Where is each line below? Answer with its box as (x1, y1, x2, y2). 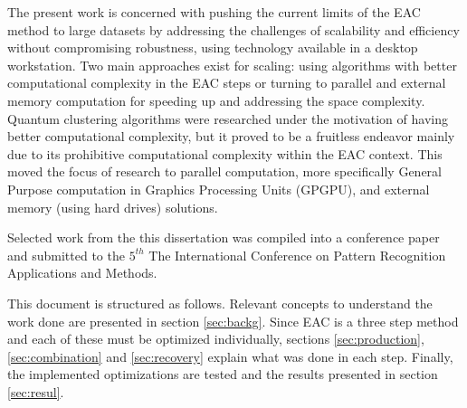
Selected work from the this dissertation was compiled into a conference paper (7, 228, 440, 247)
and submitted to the (7, 245, 125, 264)
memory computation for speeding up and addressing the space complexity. (7, 90, 425, 109)
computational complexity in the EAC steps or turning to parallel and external (7, 73, 446, 92)
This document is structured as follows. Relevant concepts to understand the (7, 293, 433, 312)
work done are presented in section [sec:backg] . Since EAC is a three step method (7, 311, 459, 330)
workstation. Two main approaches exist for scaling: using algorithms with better (7, 55, 457, 74)
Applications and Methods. (7, 263, 157, 282)
